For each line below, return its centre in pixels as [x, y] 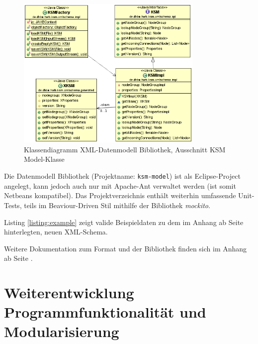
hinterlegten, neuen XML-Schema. [56, 232]
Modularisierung [62, 331]
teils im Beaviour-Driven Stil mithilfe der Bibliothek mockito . [117, 205]
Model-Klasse [44, 159]
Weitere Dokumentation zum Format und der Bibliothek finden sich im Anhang [126, 248]
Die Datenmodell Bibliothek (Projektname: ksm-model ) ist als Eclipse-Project [122, 176]
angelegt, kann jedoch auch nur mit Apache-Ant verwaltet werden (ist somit [120, 185]
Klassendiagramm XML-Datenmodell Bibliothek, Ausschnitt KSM [125, 149]
